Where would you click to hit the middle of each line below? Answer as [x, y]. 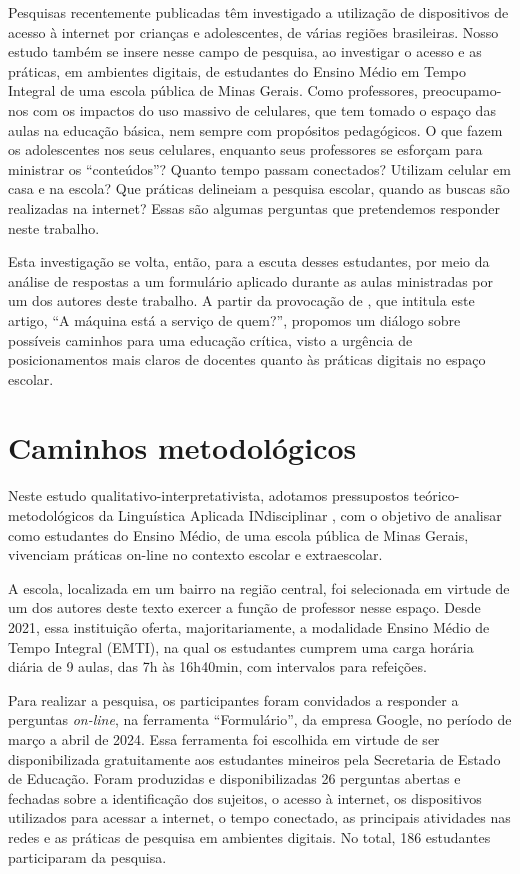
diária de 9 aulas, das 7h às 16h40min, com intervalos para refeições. [217, 666]
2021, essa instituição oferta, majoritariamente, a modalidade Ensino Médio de [249, 626]
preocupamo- [462, 90]
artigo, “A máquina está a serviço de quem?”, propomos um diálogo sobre [234, 319]
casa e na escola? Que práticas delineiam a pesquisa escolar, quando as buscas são [259, 188]
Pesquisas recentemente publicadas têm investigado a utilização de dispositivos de [258, 12]
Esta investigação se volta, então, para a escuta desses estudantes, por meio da [249, 261]
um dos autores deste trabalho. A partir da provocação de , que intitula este [241, 300]
